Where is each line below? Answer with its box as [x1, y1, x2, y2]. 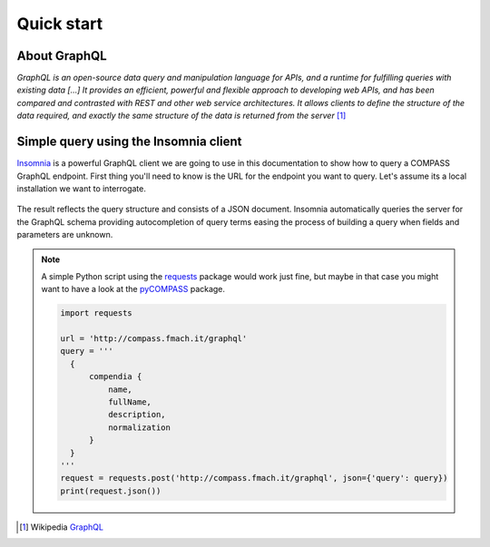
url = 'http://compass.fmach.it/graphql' [60, 334, 248, 344]
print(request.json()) [60, 485, 162, 496]
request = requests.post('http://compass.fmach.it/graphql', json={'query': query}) [60, 473, 448, 484]
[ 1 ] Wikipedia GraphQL [19, 522, 104, 532]
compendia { [89, 372, 142, 382]
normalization [107, 422, 171, 433]
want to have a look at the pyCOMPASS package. [41, 284, 226, 295]
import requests [60, 308, 133, 318]
